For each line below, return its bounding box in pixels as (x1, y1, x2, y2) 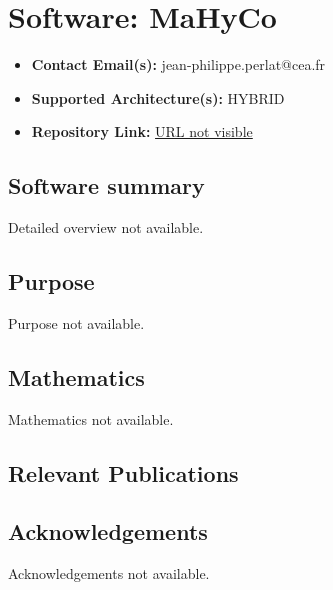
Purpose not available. (8, 312, 145, 333)
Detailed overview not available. (8, 217, 204, 238)
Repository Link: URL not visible (31, 121, 253, 142)
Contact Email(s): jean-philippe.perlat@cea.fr (31, 54, 326, 75)
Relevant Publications (8, 457, 239, 488)
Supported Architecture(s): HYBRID (31, 87, 285, 108)
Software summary (8, 170, 205, 201)
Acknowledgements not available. (8, 563, 210, 584)
